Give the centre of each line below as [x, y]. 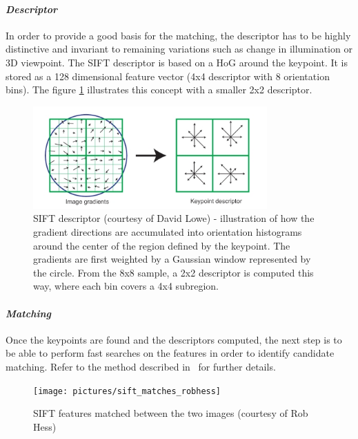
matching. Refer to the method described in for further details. [141, 367]
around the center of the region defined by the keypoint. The [162, 245]
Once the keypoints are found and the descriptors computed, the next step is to [174, 339]
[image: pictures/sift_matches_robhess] [127, 391]
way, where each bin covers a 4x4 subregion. [126, 286]
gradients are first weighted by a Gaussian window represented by [172, 259]
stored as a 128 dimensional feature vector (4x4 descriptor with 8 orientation [168, 76]
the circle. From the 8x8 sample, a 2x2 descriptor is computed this [173, 272]
